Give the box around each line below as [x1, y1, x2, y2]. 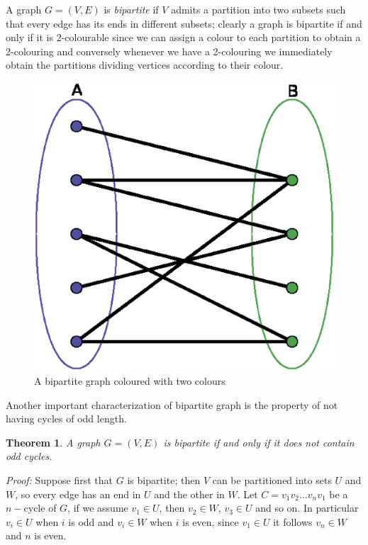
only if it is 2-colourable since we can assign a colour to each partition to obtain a [6, 30, 361, 45]
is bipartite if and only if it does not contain [163, 434, 355, 449]
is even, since [182, 514, 239, 529]
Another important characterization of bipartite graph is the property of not [6, 397, 338, 412]
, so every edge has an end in [15, 486, 141, 501]
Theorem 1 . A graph [6, 434, 101, 449]
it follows [273, 514, 313, 529]
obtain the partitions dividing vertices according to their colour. [6, 57, 284, 72]
